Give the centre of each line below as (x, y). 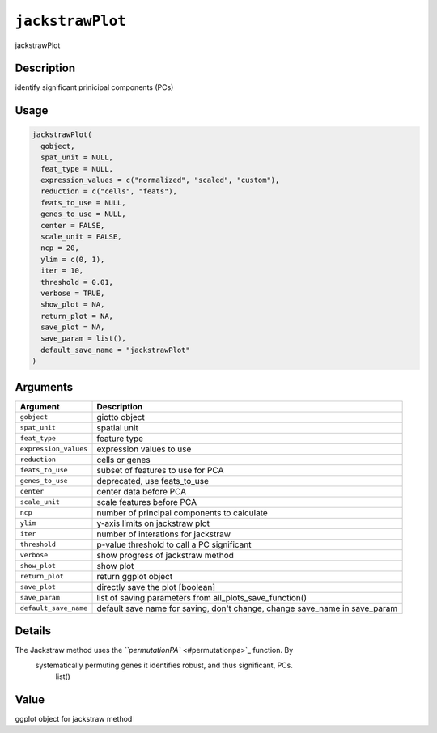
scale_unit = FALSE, (81, 236)
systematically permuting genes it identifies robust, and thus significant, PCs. (164, 665)
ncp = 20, (60, 248)
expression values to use (144, 449)
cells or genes (123, 460)
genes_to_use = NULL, (84, 214)
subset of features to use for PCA (160, 470)
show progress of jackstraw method (165, 555)
